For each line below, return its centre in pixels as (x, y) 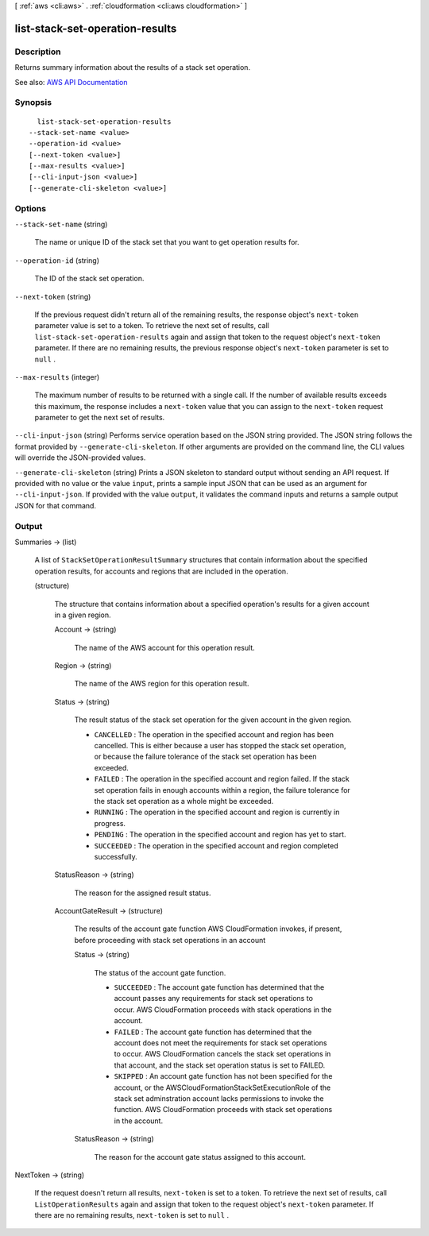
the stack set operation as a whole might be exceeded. (184, 801)
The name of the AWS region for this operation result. (162, 684)
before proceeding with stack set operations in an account (170, 940)
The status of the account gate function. (160, 972)
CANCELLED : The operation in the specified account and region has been (214, 734)
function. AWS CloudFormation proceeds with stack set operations (223, 1110)
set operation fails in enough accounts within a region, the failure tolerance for (222, 790)
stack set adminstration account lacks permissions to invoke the (219, 1098)
